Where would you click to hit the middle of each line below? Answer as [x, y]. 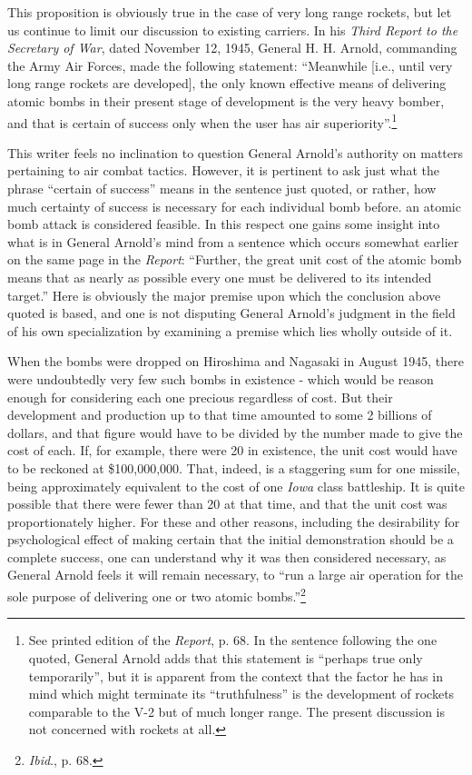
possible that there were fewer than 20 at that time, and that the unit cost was [227, 504]
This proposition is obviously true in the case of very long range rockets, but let [230, 12]
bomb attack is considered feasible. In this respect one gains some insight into [224, 224]
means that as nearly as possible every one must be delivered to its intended [220, 277]
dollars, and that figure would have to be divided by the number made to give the [235, 432]
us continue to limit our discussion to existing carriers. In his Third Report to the [233, 30]
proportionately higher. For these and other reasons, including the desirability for [234, 521]
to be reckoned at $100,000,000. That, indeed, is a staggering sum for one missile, [234, 467]
